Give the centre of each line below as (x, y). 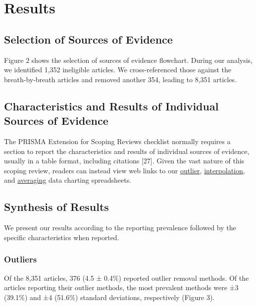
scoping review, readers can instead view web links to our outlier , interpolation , (125, 170)
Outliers (21, 259)
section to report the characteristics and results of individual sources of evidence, (127, 151)
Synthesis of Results (56, 207)
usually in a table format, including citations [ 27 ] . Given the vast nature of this (124, 161)
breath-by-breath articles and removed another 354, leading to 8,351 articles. (120, 79)
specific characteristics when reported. (62, 237)
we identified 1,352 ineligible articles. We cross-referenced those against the (118, 70)
